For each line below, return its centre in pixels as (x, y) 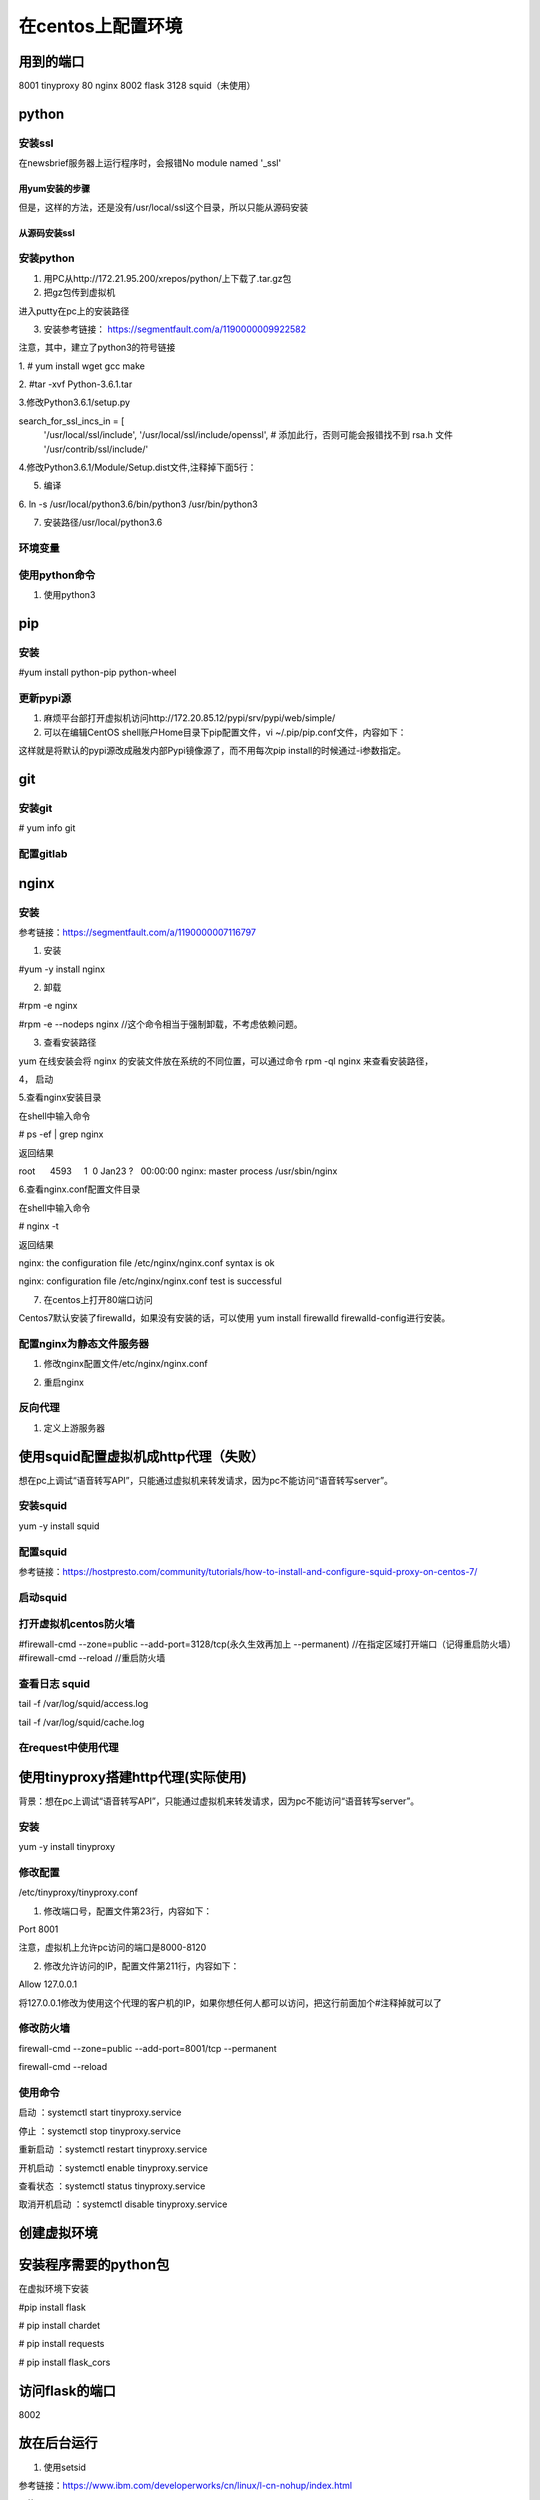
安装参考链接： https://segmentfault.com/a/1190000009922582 (175, 329)
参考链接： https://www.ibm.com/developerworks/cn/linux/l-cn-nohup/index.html (185, 2485)
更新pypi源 (45, 698)
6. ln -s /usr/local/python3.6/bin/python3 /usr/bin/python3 (138, 504)
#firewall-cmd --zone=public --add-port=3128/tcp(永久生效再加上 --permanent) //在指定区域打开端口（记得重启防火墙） (267, 1644)
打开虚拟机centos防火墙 (76, 1624)
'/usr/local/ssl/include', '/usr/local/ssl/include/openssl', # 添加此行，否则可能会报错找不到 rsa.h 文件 (248, 435)
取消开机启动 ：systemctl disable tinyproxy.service (123, 2204)
